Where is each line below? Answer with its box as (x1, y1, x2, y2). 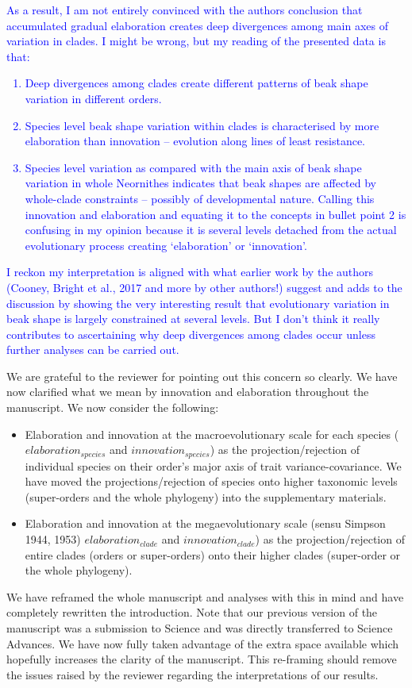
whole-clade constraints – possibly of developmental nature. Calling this (25, 190, 375, 206)
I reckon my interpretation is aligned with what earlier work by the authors (6, 263, 374, 280)
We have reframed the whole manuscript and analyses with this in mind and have (6, 588, 404, 605)
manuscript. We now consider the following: (6, 399, 219, 416)
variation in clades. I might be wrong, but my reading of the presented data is (6, 33, 386, 49)
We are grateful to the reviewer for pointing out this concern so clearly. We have (6, 367, 398, 384)
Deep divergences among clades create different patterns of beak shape (25, 75, 368, 91)
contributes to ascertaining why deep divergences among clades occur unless (6, 325, 375, 342)
